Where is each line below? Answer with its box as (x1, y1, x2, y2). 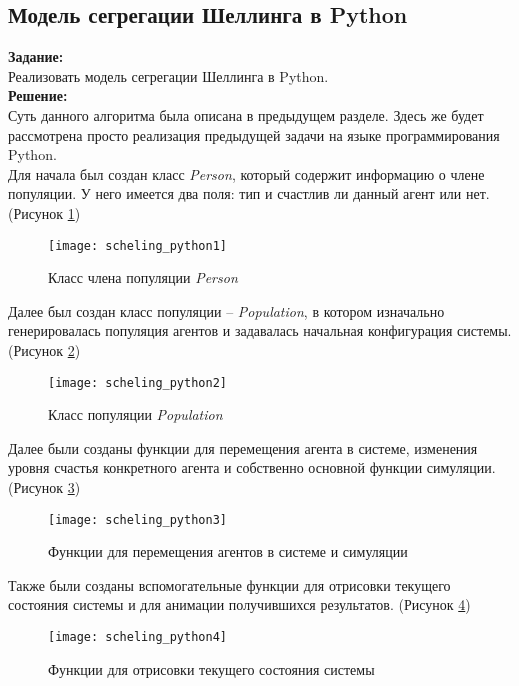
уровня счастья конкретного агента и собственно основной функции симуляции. (8, 457, 496, 478)
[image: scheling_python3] (48, 512, 227, 527)
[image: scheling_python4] (48, 630, 227, 645)
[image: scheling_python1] (48, 238, 227, 253)
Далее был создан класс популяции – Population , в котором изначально (8, 300, 445, 321)
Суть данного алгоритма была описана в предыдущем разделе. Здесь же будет (8, 104, 484, 125)
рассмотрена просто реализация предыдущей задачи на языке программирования (8, 124, 500, 145)
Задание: (8, 46, 64, 67)
